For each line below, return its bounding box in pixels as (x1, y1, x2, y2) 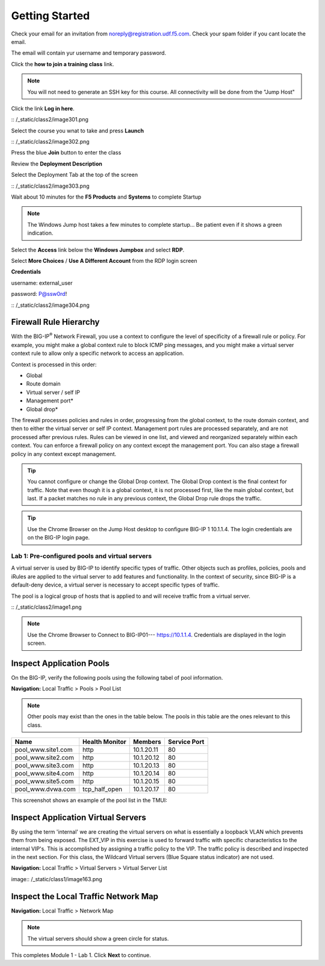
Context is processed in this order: (11, 361, 97, 368)
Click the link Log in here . (11, 105, 75, 112)
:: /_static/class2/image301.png (11, 116, 88, 123)
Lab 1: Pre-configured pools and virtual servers (11, 552, 152, 561)
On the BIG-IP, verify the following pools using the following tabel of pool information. (11, 674, 223, 681)
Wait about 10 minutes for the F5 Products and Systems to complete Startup (11, 193, 202, 201)
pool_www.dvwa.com (14, 785, 76, 793)
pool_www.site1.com (14, 745, 73, 754)
